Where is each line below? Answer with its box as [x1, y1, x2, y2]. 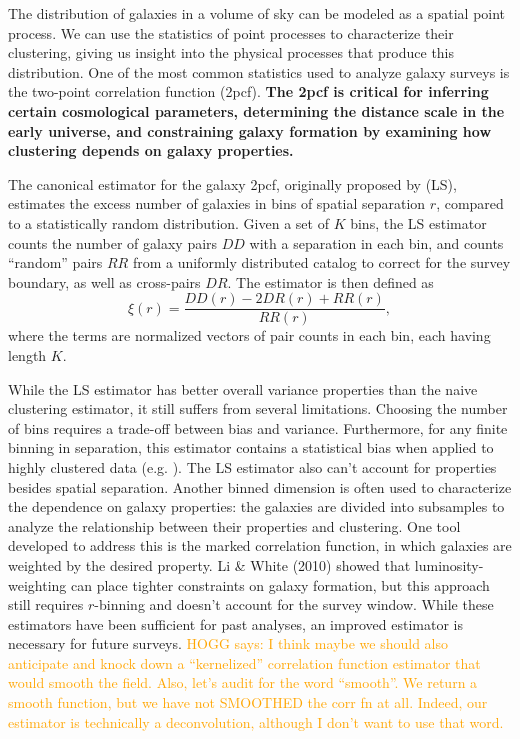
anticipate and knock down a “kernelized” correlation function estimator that [8, 652, 481, 673]
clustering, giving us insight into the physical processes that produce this [8, 42, 455, 63]
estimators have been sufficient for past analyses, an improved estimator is [8, 613, 463, 634]
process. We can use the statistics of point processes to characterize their [8, 22, 454, 43]
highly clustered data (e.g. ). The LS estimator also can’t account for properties [8, 456, 497, 477]
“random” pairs [8, 252, 103, 273]
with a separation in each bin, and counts [249, 232, 504, 253]
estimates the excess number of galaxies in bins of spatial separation [8, 193, 426, 214]
